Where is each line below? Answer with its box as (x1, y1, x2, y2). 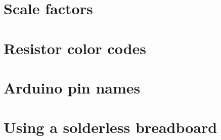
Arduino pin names (4, 77, 141, 98)
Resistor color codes (4, 37, 146, 58)
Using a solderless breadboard (4, 117, 217, 137)
